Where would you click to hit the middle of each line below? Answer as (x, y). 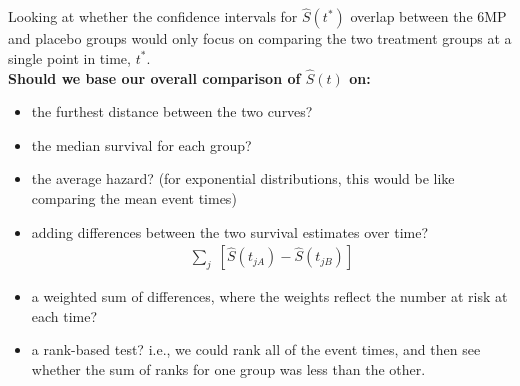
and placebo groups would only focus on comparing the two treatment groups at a (260, 38)
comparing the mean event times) (134, 198)
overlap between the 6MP (428, 16)
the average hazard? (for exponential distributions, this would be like (243, 178)
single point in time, (69, 57)
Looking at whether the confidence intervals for (153, 16)
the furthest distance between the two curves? (172, 111)
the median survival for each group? (141, 144)
